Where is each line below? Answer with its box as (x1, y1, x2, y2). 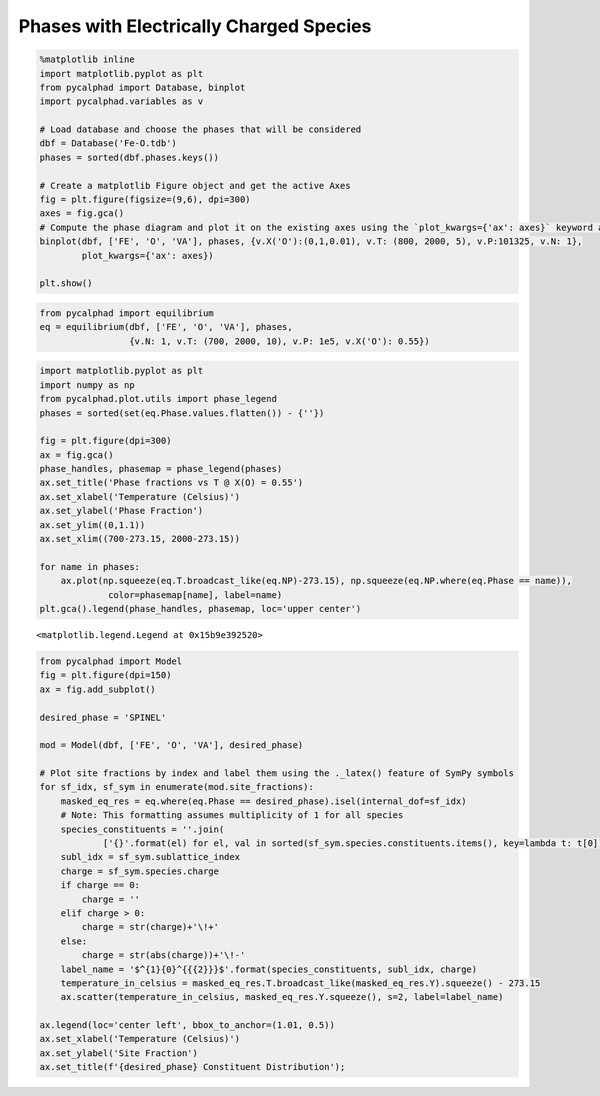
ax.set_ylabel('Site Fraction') (39, 1047, 199, 1059)
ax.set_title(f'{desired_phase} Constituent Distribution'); (39, 1061, 346, 1073)
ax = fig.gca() (39, 449, 114, 460)
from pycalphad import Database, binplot (39, 81, 246, 93)
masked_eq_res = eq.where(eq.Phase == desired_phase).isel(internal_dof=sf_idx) (60, 795, 467, 807)
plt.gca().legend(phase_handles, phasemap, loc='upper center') (39, 603, 362, 614)
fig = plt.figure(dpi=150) (39, 670, 172, 681)
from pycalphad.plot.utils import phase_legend (39, 393, 277, 405)
